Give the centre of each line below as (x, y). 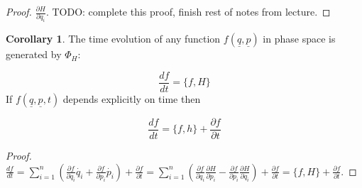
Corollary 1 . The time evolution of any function (113, 39)
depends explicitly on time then (132, 98)
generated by (34, 54)
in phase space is (299, 39)
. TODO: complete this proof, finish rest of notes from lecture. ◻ (188, 11)
